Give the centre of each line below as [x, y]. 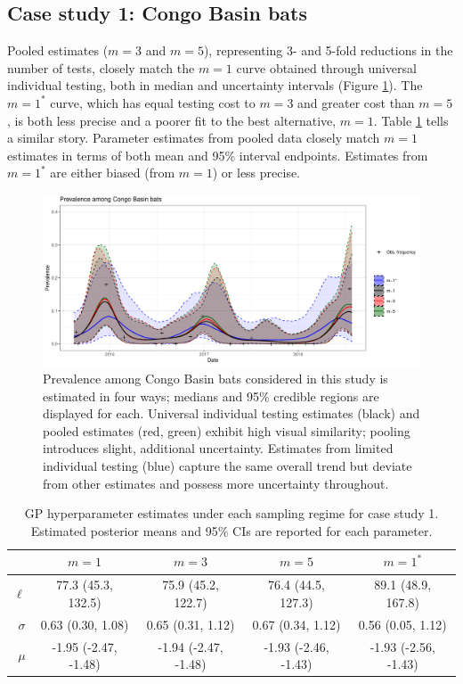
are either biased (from [113, 173]
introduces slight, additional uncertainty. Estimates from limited [218, 448]
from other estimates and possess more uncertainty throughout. [216, 483]
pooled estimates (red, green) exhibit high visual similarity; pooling [227, 430]
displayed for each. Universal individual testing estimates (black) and [231, 413]
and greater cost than [356, 102]
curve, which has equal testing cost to [153, 102]
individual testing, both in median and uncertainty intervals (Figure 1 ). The [215, 85]
